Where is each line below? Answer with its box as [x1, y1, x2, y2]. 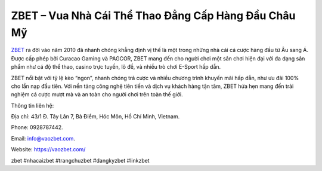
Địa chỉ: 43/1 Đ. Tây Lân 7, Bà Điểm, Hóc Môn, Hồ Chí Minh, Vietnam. [11, 113, 180, 120]
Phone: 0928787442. [11, 124, 63, 131]
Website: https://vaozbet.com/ [11, 146, 86, 153]
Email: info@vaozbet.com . [11, 135, 76, 142]
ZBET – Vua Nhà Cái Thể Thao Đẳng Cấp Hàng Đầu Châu [11, 9, 296, 22]
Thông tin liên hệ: [11, 102, 54, 109]
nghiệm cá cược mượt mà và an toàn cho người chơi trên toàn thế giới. [11, 91, 183, 98]
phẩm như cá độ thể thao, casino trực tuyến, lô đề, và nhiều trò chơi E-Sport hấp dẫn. [11, 63, 221, 71]
